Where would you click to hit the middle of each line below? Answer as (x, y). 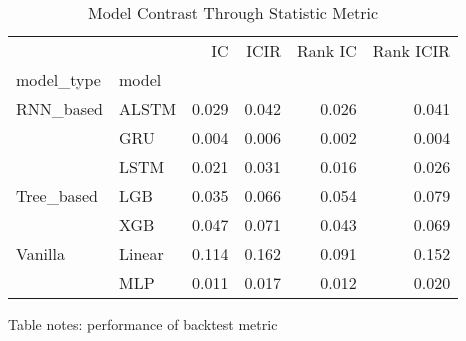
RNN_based (59, 108)
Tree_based (57, 195)
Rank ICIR (411, 50)
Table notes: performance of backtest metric (143, 324)
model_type (58, 79)
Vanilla (40, 253)
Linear (141, 253)
